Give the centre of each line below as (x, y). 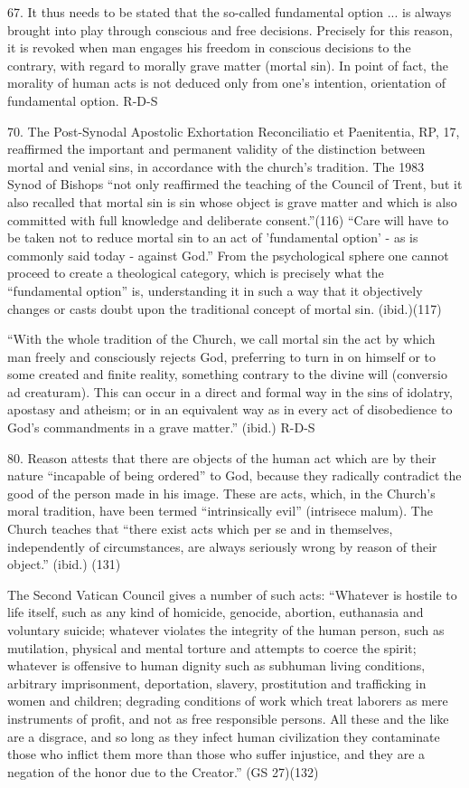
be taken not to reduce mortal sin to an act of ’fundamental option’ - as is (213, 237)
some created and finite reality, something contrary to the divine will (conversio (227, 374)
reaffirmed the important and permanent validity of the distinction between (216, 149)
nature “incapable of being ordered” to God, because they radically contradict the (234, 475)
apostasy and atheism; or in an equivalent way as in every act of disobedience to (230, 409)
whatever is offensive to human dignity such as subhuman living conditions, (216, 665)
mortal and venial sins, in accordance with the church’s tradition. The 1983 (216, 166)
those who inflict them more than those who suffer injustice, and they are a (216, 754)
